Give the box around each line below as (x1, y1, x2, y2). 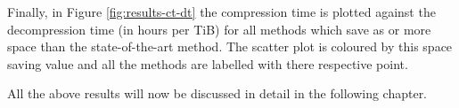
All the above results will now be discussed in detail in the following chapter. (7, 84, 428, 103)
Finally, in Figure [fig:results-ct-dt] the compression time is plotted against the (7, 3, 436, 20)
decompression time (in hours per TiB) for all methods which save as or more (7, 19, 431, 38)
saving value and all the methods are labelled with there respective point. (7, 54, 408, 73)
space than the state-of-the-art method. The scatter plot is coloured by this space (7, 37, 453, 56)
